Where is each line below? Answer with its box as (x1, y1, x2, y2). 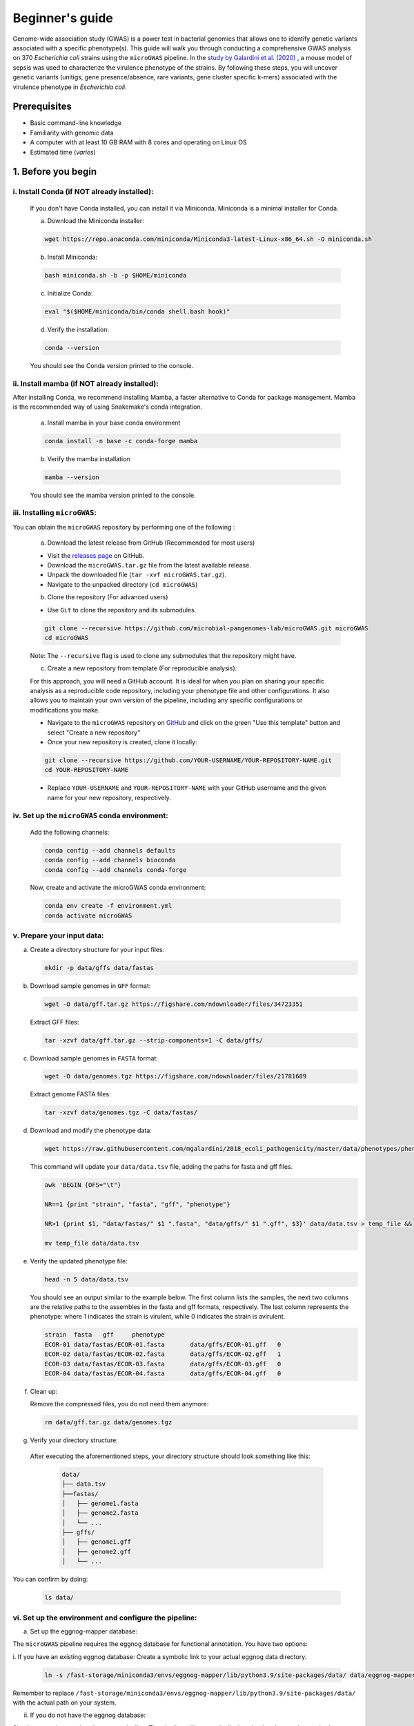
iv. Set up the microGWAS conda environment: (12, 811, 168, 820)
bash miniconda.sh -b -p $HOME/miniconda (44, 271, 187, 279)
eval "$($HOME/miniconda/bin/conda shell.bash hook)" (44, 307, 230, 316)
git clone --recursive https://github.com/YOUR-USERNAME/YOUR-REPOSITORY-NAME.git (44, 757, 333, 764)
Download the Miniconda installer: (47, 216, 144, 224)
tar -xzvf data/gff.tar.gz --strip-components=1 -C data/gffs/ (44, 1036, 264, 1044)
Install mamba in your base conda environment (47, 418, 181, 427)
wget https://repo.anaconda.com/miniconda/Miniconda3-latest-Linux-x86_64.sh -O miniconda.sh (44, 235, 373, 243)
